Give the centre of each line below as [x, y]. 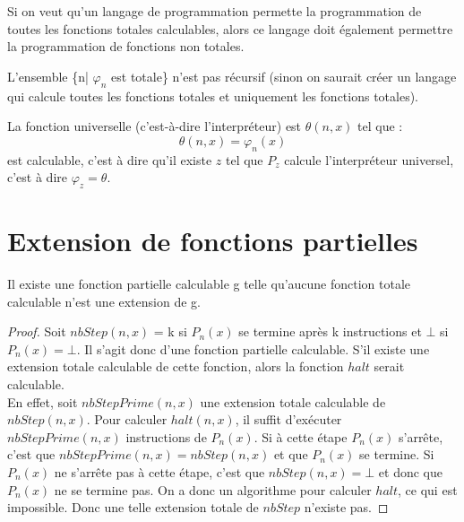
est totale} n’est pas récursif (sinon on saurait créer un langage [284, 76]
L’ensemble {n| [48, 76]
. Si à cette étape [301, 436]
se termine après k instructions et [330, 331]
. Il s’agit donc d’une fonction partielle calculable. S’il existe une [253, 348]
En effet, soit [43, 401]
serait [389, 366]
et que [291, 454]
